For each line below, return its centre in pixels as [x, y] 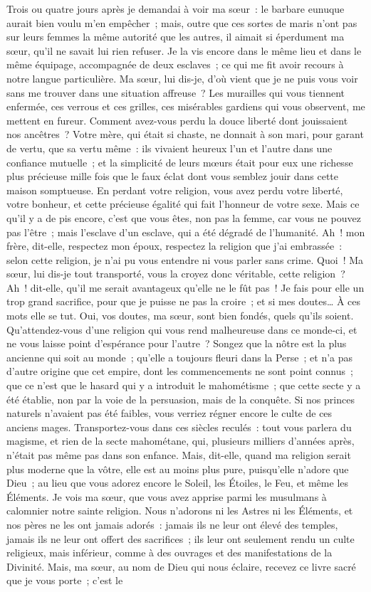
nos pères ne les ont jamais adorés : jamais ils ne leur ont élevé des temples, [172, 524]
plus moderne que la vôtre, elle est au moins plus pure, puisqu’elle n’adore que [178, 469]
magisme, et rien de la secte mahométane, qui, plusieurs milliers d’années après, [181, 441]
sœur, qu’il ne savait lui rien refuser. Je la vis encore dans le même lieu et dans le [184, 50]
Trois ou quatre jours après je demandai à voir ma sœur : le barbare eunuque [176, 9]
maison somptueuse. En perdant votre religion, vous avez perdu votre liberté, [175, 190]
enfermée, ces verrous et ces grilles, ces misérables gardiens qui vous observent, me [186, 106]
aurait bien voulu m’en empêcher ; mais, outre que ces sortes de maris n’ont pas [182, 22]
